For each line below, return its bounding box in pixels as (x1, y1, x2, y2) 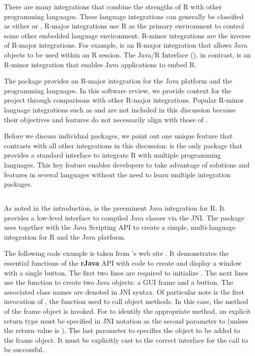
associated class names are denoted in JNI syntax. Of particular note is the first (4, 286, 244, 297)
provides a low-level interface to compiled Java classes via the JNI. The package (4, 212, 245, 222)
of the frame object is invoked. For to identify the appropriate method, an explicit (4, 306, 251, 316)
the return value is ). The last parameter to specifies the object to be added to (4, 325, 240, 335)
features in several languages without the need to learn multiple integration (4, 169, 231, 179)
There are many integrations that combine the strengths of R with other (4, 1, 222, 11)
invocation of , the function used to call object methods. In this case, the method (4, 296, 248, 306)
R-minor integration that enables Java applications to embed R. (4, 59, 197, 69)
